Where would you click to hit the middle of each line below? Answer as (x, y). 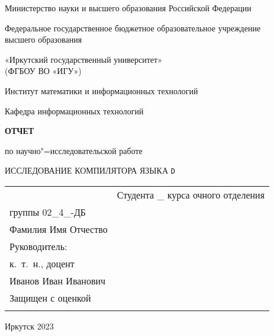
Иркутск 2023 (29, 326)
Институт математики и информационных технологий (101, 90)
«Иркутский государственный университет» (83, 59)
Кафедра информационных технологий (74, 111)
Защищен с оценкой (50, 298)
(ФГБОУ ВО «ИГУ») (43, 71)
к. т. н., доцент (42, 263)
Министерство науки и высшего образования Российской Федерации (128, 8)
